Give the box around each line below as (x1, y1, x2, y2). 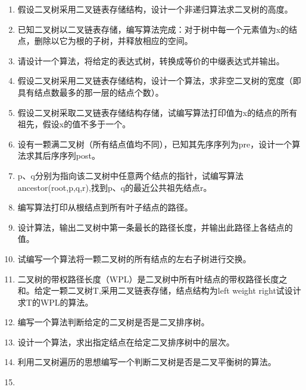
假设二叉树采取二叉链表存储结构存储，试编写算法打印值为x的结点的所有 (17, 106, 298, 118)
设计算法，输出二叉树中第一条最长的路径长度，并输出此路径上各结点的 (17, 221, 293, 233)
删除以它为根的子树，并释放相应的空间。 (34, 34, 193, 47)
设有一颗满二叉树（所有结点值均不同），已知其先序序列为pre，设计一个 (17, 137, 292, 150)
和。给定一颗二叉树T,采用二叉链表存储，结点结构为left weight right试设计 (17, 284, 301, 297)
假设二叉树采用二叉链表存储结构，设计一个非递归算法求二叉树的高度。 (17, 3, 293, 15)
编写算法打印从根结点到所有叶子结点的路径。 (17, 201, 193, 213)
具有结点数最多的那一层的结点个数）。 (17, 86, 164, 98)
